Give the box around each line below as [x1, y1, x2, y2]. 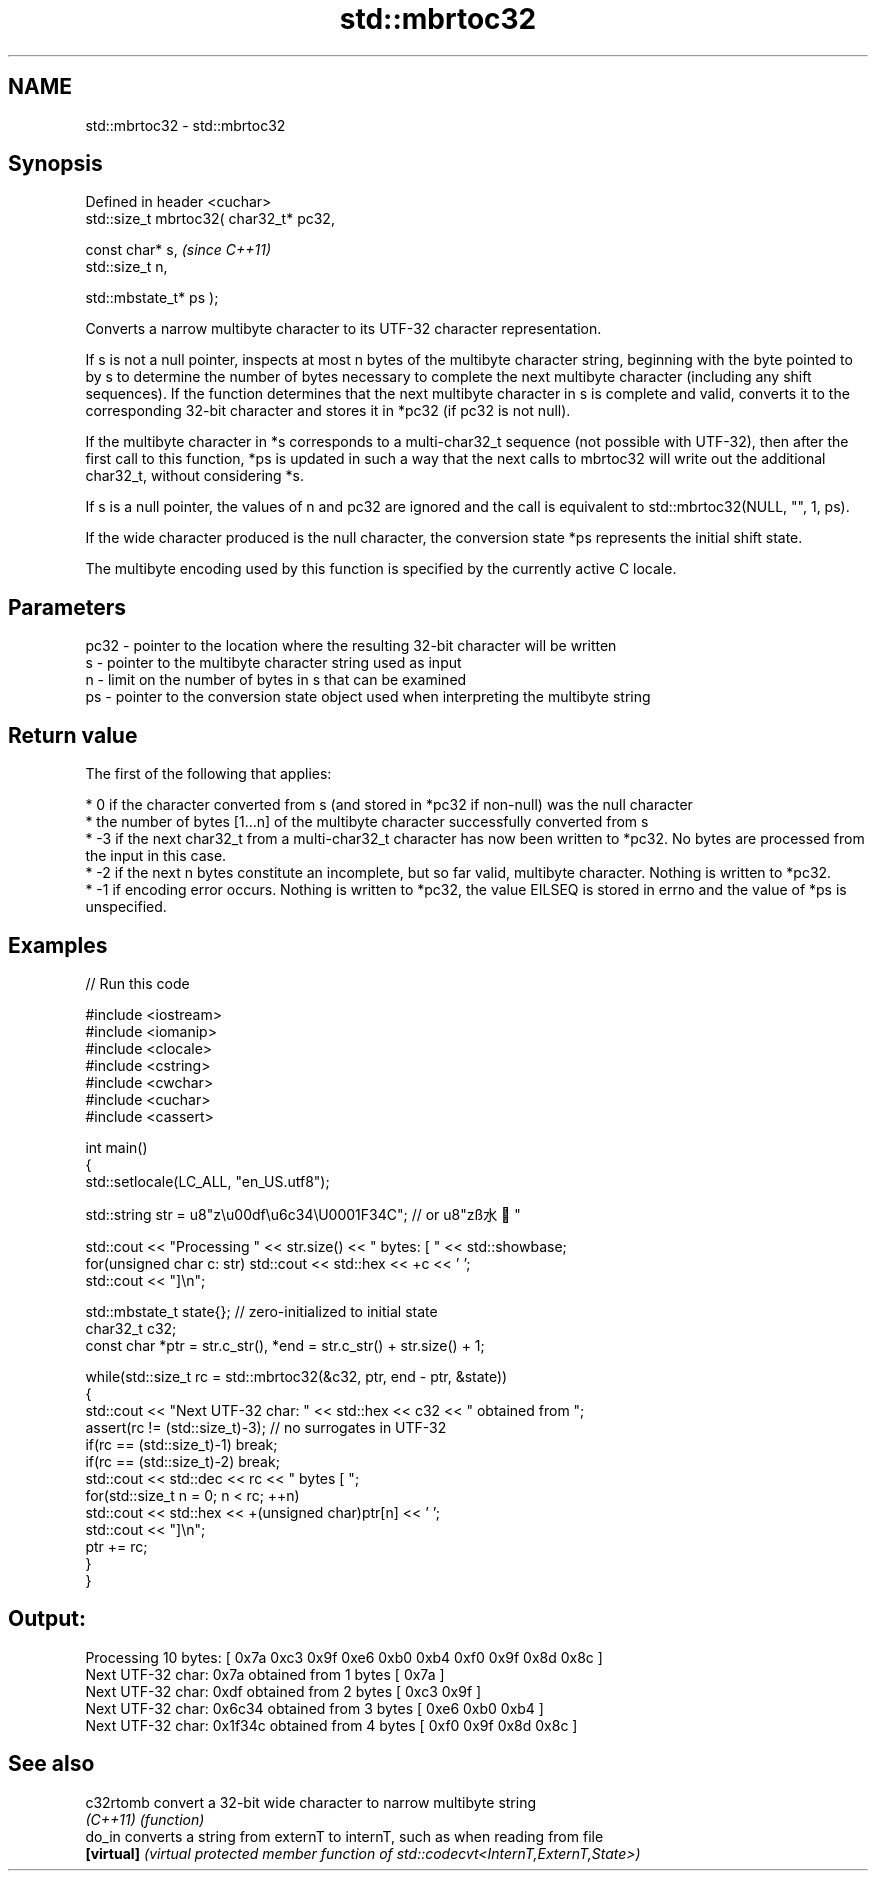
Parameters [8, 594, 126, 620]
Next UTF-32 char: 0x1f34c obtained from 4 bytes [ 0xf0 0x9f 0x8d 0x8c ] [85, 1716, 578, 1734]
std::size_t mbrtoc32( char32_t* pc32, [85, 210, 335, 228]
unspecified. [85, 898, 167, 916]
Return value [8, 722, 138, 748]
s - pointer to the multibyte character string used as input [85, 654, 462, 672]
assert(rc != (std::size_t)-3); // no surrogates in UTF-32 [85, 1418, 447, 1436]
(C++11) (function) [85, 1810, 205, 1828]
